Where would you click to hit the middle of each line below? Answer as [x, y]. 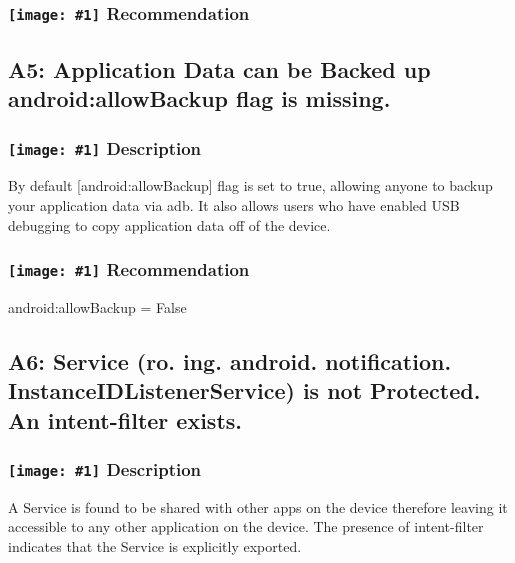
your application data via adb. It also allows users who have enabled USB [234, 204]
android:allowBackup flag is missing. [199, 98]
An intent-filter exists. [125, 419]
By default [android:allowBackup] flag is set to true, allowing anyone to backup [250, 185]
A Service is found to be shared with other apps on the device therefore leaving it [258, 506]
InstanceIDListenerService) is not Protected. [244, 390]
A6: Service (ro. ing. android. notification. [230, 360]
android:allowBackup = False [97, 306]
